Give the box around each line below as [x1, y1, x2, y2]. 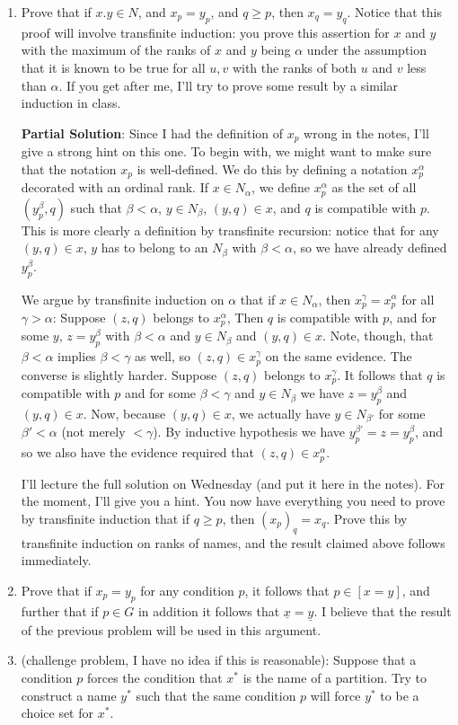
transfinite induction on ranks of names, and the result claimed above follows [21, 533, 445, 552]
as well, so [135, 347, 191, 366]
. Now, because [83, 403, 166, 422]
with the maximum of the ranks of [21, 40, 211, 59]
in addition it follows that [137, 601, 280, 620]
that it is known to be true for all [21, 57, 206, 76]
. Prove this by [326, 508, 408, 527]
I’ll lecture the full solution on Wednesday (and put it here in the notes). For [21, 473, 445, 492]
